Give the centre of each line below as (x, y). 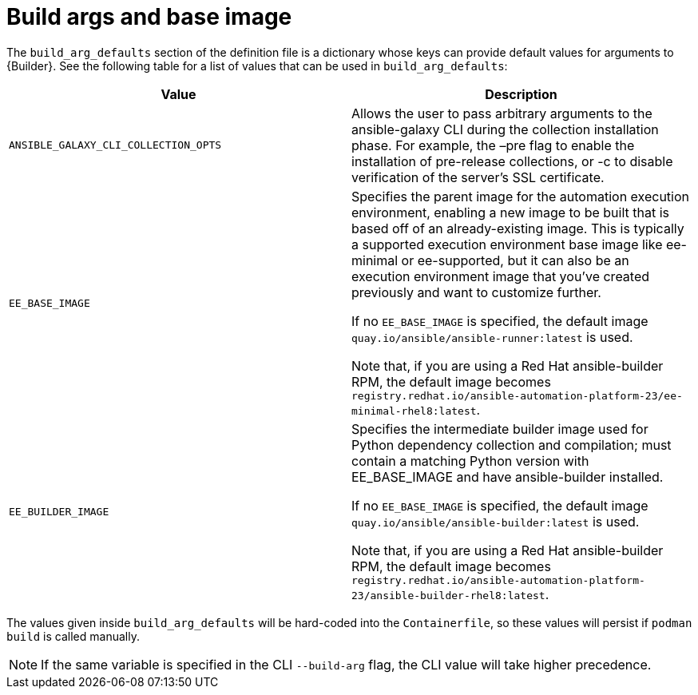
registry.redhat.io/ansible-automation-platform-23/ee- (517, 395)
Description (521, 94)
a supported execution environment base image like (507, 244)
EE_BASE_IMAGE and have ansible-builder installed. (508, 477)
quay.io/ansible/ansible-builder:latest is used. (496, 521)
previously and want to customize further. (476, 292)
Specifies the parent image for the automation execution (521, 196)
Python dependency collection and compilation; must (512, 445)
